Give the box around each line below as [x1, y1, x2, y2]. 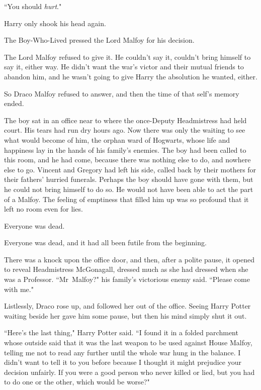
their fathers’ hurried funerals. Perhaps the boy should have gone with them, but [4, 174, 253, 184]
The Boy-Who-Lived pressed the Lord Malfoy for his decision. [4, 35, 195, 45]
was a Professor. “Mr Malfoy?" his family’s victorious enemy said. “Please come [4, 274, 250, 284]
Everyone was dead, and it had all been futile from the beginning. [4, 237, 207, 248]
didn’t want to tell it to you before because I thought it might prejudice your [4, 357, 241, 367]
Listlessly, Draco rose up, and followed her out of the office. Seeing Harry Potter [4, 301, 251, 311]
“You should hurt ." [4, 1, 62, 11]
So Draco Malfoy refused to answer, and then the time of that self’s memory [4, 88, 239, 99]
